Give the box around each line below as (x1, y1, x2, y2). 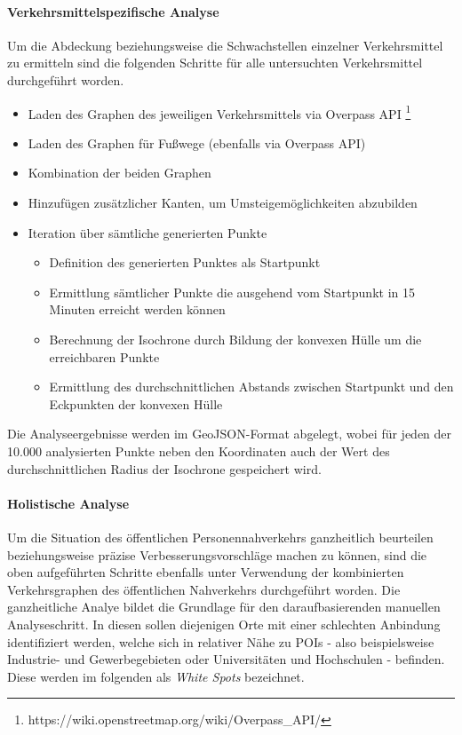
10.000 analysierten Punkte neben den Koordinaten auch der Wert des (7, 441, 390, 460)
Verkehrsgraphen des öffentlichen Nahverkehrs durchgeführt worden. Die (7, 580, 401, 598)
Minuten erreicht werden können (49, 300, 226, 319)
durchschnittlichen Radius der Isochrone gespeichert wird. (7, 459, 322, 478)
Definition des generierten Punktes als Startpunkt (49, 253, 321, 272)
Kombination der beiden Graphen (28, 163, 211, 182)
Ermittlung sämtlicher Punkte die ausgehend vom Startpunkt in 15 (49, 282, 415, 301)
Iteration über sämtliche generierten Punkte (28, 223, 267, 241)
